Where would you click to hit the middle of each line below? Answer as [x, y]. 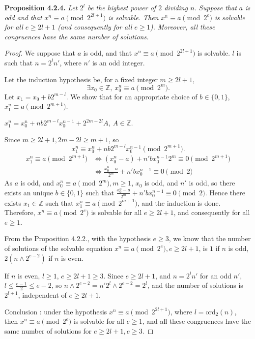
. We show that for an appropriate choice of [132, 96]
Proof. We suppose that [40, 53]
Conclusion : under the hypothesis [56, 311]
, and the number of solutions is [195, 285]
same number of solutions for [48, 330]
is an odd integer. [118, 62]
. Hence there [225, 192]
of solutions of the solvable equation [58, 248]
